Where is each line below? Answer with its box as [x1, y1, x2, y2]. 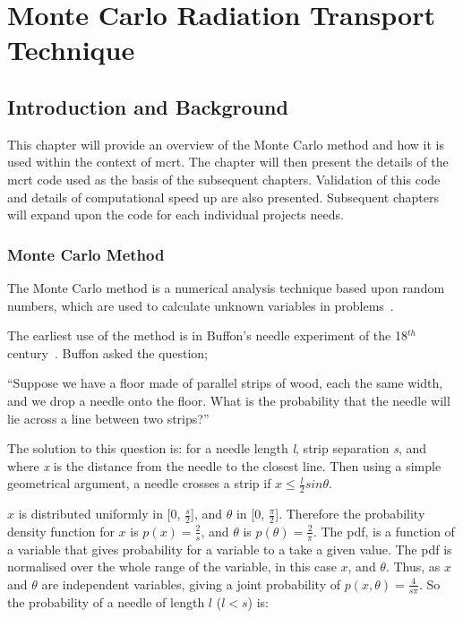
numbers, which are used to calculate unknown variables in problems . [7, 296, 394, 314]
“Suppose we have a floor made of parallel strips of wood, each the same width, [7, 373, 443, 392]
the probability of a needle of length [7, 592, 205, 611]
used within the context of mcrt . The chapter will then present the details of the [7, 152, 449, 171]
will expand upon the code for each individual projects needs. [7, 205, 344, 224]
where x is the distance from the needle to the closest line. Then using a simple [7, 456, 442, 475]
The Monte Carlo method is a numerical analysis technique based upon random [7, 278, 445, 296]
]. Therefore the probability [275, 504, 425, 523]
